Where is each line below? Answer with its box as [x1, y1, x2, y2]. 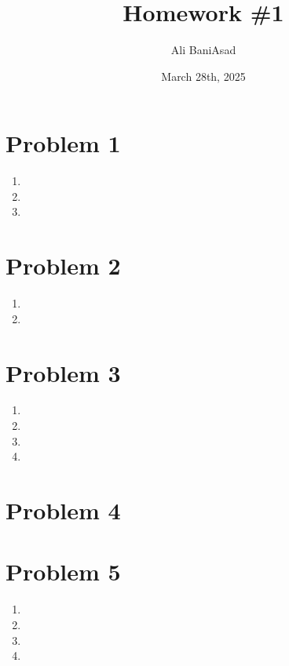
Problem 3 [5, 356, 121, 388]
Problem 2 [5, 249, 121, 282]
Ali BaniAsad [170, 42, 236, 58]
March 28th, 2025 [161, 67, 246, 84]
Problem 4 [5, 494, 121, 526]
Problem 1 [5, 127, 121, 159]
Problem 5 [5, 555, 121, 588]
